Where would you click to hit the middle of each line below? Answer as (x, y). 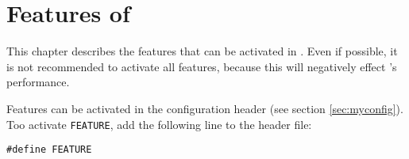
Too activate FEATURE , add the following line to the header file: (159, 124)
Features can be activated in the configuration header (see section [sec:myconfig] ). (205, 108)
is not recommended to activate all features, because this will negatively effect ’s (202, 66)
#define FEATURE (49, 150)
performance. (38, 82)
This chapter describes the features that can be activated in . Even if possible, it (202, 51)
